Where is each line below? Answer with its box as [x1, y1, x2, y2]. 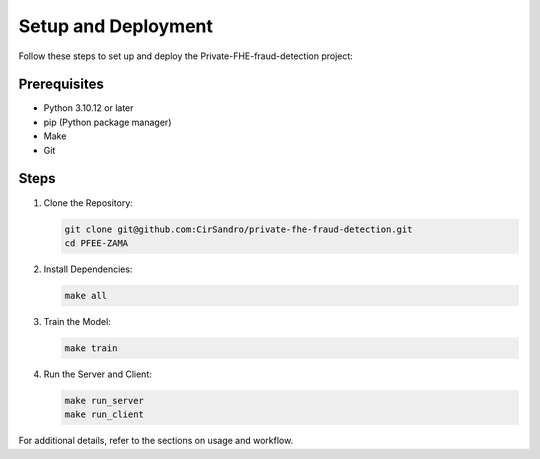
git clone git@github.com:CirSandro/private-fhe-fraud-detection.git [64, 223, 413, 235]
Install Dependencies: [43, 263, 133, 275]
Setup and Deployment [18, 15, 214, 37]
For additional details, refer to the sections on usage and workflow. [18, 435, 294, 447]
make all [64, 290, 108, 301]
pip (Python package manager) [43, 116, 172, 128]
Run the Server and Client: [43, 368, 152, 380]
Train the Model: [43, 315, 112, 327]
